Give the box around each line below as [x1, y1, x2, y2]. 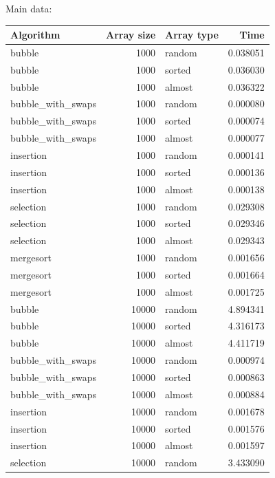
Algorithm [10, 28, 60, 42]
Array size [106, 28, 156, 42]
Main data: [5, 1, 52, 15]
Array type [165, 28, 219, 42]
